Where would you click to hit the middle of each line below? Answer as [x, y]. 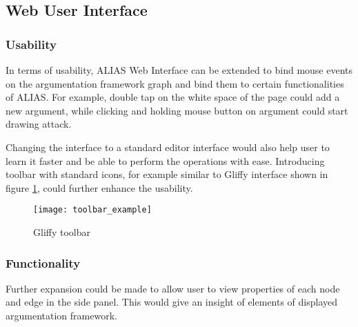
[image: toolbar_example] [92, 210]
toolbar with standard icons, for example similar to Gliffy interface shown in [167, 174]
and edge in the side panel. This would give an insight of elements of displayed [172, 302]
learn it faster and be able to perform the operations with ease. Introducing [165, 160]
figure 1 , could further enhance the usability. [99, 187]
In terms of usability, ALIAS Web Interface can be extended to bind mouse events [179, 70]
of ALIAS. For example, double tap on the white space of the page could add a [173, 97]
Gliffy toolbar [62, 232]
